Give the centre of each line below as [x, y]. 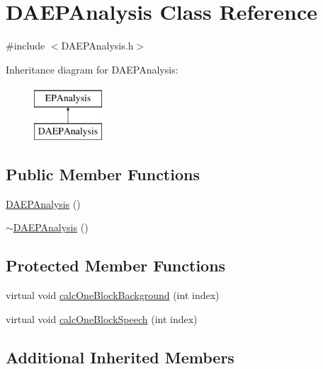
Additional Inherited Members [120, 357]
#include [25, 46]
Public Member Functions [103, 174]
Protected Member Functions [116, 265]
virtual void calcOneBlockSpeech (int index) [102, 318]
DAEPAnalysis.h [97, 46]
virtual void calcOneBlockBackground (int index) [113, 295]
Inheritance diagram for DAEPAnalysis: [92, 69]
